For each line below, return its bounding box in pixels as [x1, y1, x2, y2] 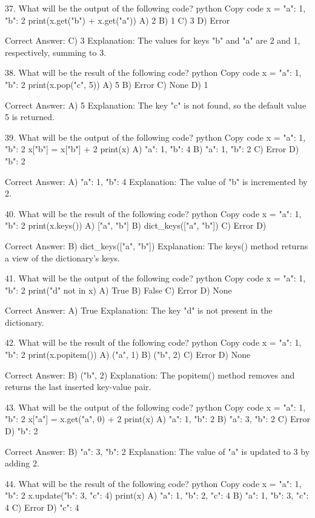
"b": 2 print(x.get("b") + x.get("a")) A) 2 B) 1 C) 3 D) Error [5, 13, 230, 26]
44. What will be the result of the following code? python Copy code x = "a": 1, [5, 477, 302, 489]
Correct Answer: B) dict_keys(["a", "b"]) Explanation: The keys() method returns [5, 239, 308, 252]
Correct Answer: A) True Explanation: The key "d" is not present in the [5, 304, 273, 317]
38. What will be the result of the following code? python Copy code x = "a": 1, [5, 66, 302, 79]
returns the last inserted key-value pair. [5, 380, 151, 393]
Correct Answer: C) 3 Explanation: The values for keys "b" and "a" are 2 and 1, [5, 34, 300, 47]
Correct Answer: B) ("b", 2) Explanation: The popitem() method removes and [5, 368, 295, 381]
